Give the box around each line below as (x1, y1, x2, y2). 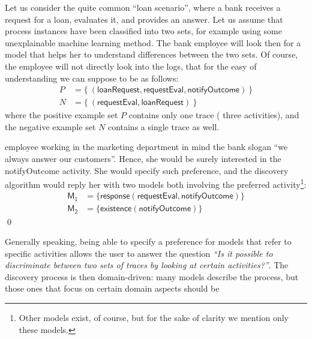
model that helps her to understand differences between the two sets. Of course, (5, 48, 298, 61)
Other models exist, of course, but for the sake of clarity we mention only (19, 311, 289, 324)
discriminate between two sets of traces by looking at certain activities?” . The (5, 259, 289, 271)
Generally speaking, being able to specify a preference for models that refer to (5, 235, 292, 248)
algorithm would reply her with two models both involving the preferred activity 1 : (5, 176, 307, 190)
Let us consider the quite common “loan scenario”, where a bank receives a (5, 1, 281, 13)
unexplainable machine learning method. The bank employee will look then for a (5, 36, 301, 49)
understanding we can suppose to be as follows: (5, 71, 179, 84)
